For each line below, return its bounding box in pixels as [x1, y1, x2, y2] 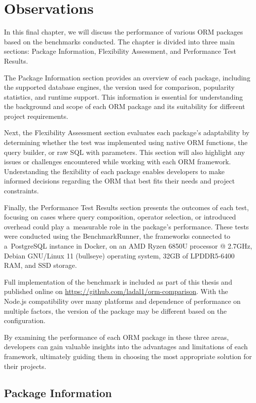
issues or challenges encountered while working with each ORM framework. [4, 156, 231, 167]
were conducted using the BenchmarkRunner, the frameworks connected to [4, 231, 230, 241]
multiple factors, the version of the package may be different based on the [4, 305, 227, 316]
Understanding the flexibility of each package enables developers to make [4, 166, 225, 176]
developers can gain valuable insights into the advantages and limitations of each [4, 341, 248, 352]
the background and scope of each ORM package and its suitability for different [4, 101, 245, 111]
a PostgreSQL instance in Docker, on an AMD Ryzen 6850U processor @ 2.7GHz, [4, 241, 253, 251]
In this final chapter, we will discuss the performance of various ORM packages [4, 27, 243, 37]
